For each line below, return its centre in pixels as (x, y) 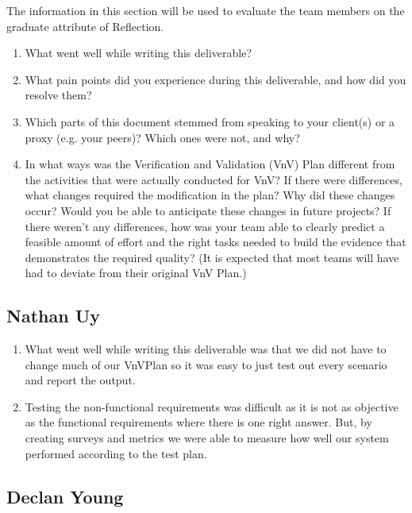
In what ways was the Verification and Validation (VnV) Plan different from (210, 164)
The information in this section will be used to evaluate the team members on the (206, 10)
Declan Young (65, 496)
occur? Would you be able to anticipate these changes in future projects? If (208, 210)
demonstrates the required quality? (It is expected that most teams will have (212, 257)
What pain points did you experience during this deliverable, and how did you (216, 79)
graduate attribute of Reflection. (85, 26)
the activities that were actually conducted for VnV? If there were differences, (214, 179)
